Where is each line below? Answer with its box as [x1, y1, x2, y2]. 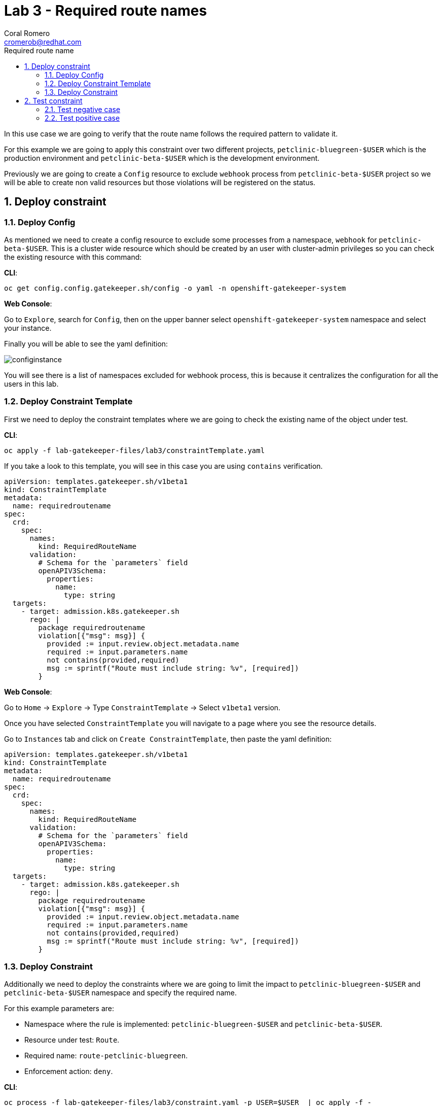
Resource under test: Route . [24, 1035, 120, 1045]
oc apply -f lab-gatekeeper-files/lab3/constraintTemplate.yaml [4, 446, 265, 455]
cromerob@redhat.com [4, 37, 82, 46]
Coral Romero [4, 28, 50, 38]
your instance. [4, 323, 52, 332]
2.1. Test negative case [45, 105, 121, 114]
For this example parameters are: [4, 1004, 114, 1013]
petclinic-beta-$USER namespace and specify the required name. [4, 988, 237, 997]
